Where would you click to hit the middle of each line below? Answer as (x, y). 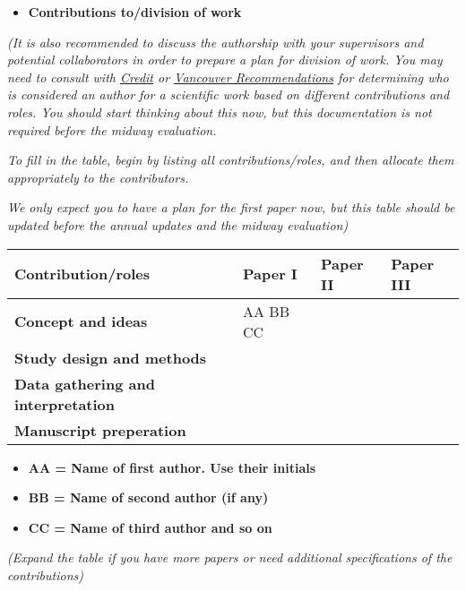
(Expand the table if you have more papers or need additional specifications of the (230, 557)
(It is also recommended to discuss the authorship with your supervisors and (216, 42)
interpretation (65, 404)
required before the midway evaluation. (112, 129)
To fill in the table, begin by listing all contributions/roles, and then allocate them (231, 160)
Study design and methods (111, 357)
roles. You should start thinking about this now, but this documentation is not (220, 111)
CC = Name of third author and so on (150, 527)
